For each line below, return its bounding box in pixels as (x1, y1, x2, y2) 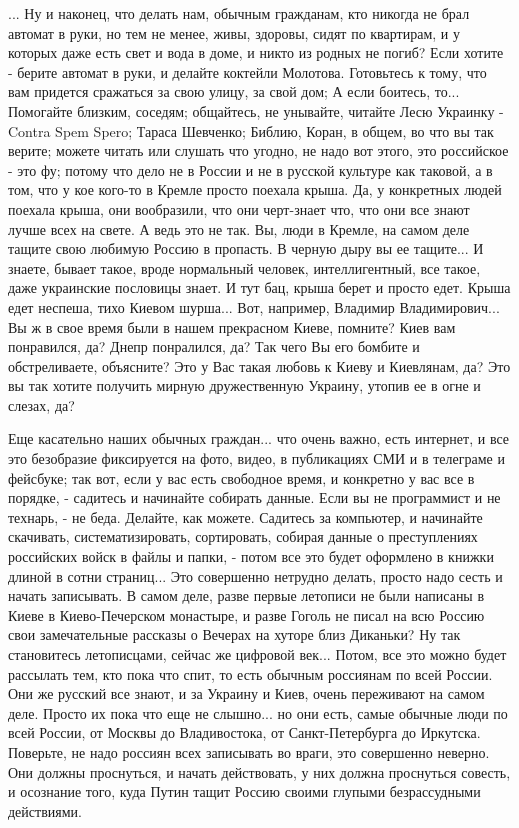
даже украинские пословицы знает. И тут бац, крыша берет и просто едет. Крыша (8, 277, 511, 298)
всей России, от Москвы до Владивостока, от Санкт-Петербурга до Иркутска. (8, 722, 481, 743)
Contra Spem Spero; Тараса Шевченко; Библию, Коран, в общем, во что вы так (8, 120, 494, 141)
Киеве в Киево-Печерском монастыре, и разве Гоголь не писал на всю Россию (8, 604, 485, 625)
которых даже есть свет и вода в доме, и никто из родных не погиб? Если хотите (8, 42, 504, 63)
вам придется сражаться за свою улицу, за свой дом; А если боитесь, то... (8, 81, 460, 102)
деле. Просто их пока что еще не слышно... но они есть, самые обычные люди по (8, 702, 508, 723)
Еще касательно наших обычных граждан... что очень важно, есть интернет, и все (8, 428, 510, 449)
